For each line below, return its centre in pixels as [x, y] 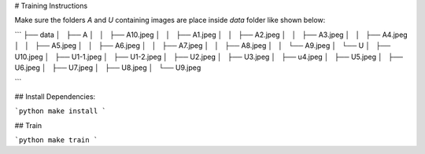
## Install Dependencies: [55, 96]
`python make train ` [56, 140]
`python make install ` [60, 111]
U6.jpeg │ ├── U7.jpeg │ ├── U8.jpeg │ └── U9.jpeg [108, 68]
